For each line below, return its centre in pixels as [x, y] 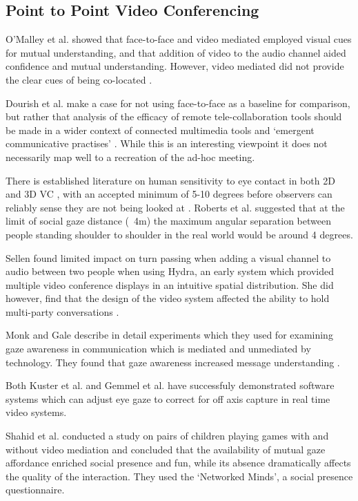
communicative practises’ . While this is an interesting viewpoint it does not [167, 143]
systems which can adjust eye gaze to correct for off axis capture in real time [168, 398]
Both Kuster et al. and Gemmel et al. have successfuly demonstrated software [170, 385]
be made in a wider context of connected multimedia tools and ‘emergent [160, 130]
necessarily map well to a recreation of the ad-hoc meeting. [130, 157]
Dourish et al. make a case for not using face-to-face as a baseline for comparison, [178, 103]
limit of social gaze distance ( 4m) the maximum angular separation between [168, 221]
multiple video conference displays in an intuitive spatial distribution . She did [170, 284]
